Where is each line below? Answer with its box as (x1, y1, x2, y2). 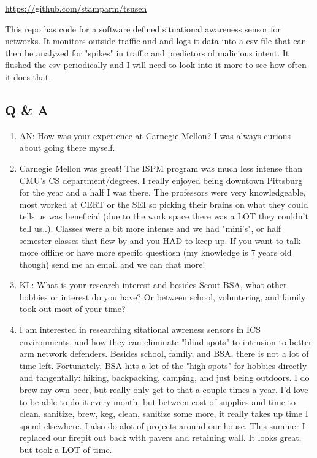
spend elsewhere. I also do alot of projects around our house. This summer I (19, 419, 305, 432)
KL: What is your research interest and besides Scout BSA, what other (19, 278, 287, 291)
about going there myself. (19, 141, 115, 154)
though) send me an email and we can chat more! (19, 258, 205, 270)
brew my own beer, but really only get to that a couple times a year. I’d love (19, 383, 308, 396)
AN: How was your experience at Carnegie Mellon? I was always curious (19, 129, 291, 142)
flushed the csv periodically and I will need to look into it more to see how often (5, 58, 307, 71)
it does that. (5, 70, 52, 83)
